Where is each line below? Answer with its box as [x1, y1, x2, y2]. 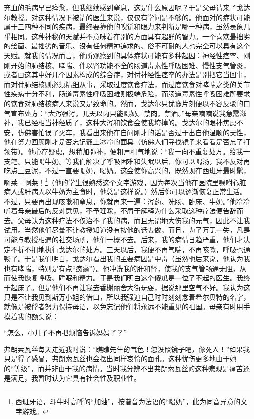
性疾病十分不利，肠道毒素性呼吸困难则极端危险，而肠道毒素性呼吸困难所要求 [4, 89, 250, 99]
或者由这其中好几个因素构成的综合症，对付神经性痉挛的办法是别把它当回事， [4, 70, 250, 80]
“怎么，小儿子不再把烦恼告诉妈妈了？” [4, 327, 127, 338]
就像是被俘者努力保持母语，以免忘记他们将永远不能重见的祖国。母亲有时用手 [4, 302, 250, 312]
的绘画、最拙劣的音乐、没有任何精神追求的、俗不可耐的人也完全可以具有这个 [4, 41, 250, 51]
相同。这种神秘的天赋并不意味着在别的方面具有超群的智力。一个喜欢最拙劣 [10, 31, 250, 41]
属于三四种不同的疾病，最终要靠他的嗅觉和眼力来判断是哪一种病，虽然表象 [4, 22, 243, 32]
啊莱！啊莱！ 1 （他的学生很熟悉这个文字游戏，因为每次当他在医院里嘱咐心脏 [4, 175, 246, 187]
